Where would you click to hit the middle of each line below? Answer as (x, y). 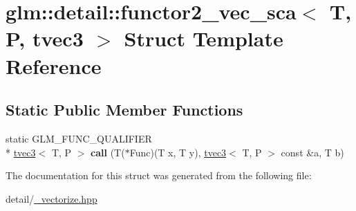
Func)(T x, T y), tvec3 (178, 152)
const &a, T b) (312, 152)
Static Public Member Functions (124, 110)
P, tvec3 (45, 38)
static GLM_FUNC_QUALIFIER (79, 138)
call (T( (108, 152)
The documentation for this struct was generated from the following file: (159, 175)
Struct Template (204, 38)
